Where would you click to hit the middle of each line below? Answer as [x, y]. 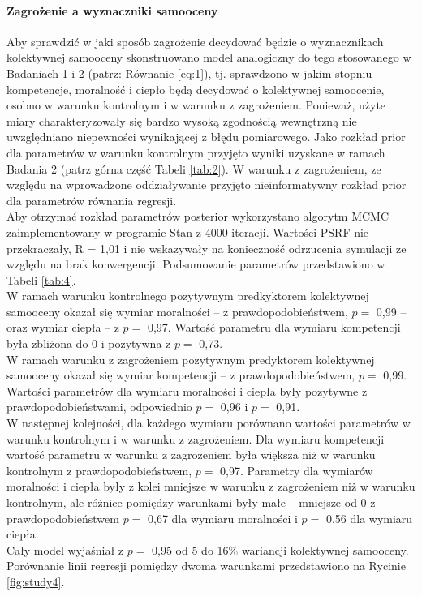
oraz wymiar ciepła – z [63, 327]
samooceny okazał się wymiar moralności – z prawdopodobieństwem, [177, 311]
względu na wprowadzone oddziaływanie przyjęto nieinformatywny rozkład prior [207, 184]
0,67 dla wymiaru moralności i [223, 518]
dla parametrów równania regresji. [92, 200]
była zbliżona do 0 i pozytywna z [89, 343]
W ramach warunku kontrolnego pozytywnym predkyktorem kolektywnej [188, 296]
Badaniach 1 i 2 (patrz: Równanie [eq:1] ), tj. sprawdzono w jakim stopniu [189, 73]
